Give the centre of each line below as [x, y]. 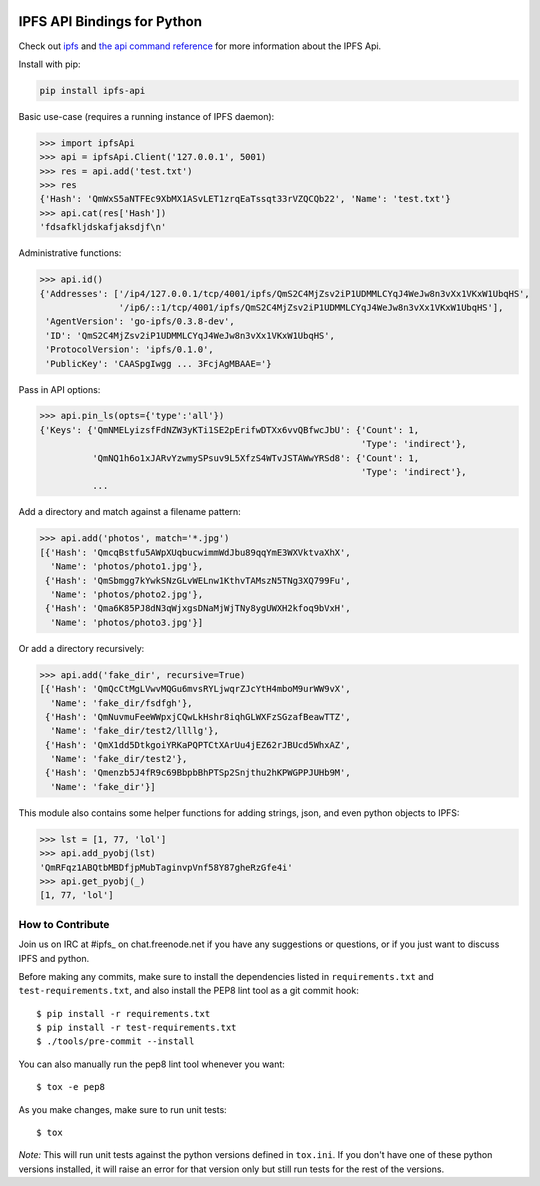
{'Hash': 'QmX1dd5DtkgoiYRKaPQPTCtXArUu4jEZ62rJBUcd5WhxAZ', [198, 744]
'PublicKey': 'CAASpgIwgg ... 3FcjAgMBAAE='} [158, 363]
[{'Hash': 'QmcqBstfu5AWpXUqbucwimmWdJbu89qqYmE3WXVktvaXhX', [195, 552]
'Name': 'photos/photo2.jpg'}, [127, 594]
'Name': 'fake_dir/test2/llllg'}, [135, 731]
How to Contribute [64, 924]
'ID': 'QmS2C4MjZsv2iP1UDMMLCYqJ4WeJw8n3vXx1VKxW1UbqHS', [190, 335]
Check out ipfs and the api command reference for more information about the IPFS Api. [200, 46]
